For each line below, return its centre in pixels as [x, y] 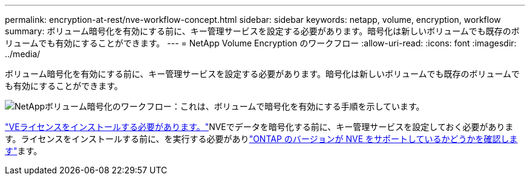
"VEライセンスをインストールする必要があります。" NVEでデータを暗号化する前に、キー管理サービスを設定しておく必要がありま [259, 127]
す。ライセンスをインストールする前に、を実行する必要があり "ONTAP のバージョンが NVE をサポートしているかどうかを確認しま [261, 139]
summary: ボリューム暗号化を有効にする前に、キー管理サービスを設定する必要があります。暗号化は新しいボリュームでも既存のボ [262, 31]
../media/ [23, 54]
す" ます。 [24, 151]
